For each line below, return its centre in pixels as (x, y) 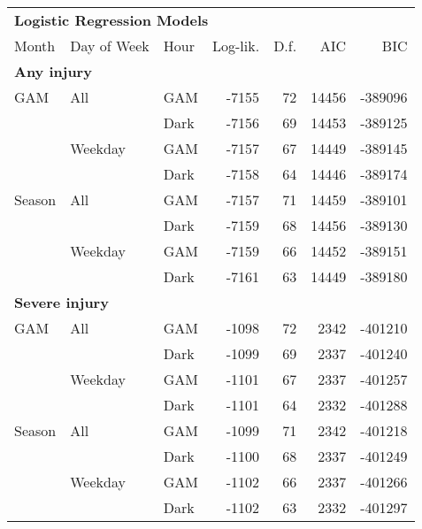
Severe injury (61, 302)
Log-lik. (236, 46)
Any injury (53, 71)
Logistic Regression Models (111, 20)
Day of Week (110, 46)
